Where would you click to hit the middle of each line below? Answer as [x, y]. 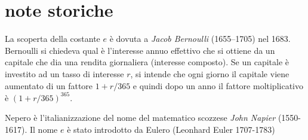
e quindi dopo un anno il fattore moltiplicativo [218, 85]
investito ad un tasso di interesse [64, 73]
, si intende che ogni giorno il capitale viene [210, 73]
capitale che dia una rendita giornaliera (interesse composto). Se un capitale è [147, 62]
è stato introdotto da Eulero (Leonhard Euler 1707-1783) [171, 129]
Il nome [44, 129]
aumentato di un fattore [49, 85]
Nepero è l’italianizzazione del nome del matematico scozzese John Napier [140, 118]
